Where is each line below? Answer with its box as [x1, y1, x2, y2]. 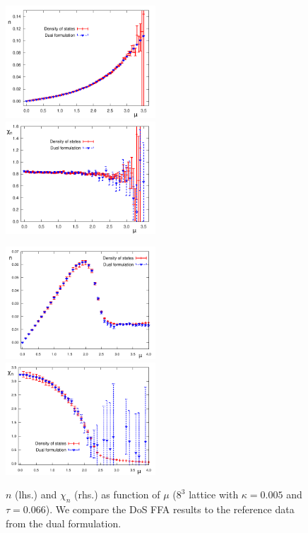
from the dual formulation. [6, 515, 122, 530]
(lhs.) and [15, 487, 57, 502]
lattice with [189, 487, 239, 502]
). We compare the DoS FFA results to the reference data [45, 502, 295, 517]
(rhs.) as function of [74, 487, 160, 502]
